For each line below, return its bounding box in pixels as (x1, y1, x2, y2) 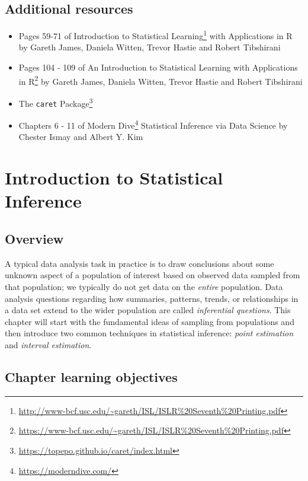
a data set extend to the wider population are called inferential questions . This (5, 304, 291, 316)
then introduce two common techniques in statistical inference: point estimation (5, 327, 294, 339)
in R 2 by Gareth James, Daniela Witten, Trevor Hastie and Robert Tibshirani (18, 73, 303, 87)
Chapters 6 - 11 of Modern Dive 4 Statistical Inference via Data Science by (18, 117, 288, 131)
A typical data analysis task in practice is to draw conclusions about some (5, 257, 274, 269)
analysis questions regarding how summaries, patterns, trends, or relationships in (5, 292, 299, 304)
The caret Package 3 (18, 95, 93, 109)
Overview (5, 230, 64, 247)
